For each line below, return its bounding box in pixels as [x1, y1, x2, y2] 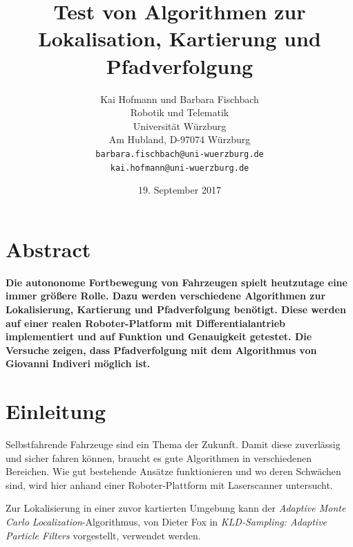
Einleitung [6, 397, 106, 425]
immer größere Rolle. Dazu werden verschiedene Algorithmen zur [6, 288, 326, 303]
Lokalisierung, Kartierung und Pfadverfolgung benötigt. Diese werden [6, 302, 346, 316]
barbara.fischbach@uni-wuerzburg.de [95, 149, 264, 159]
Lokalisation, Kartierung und [38, 24, 321, 53]
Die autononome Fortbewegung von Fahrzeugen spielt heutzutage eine [6, 275, 347, 289]
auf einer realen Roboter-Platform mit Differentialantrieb [6, 315, 285, 330]
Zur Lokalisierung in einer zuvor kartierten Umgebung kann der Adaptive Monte [6, 501, 346, 515]
